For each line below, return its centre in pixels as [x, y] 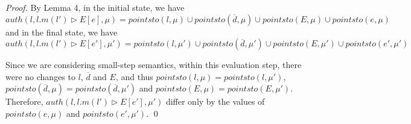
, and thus [134, 76]
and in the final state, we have [62, 32]
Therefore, [24, 101]
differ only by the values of [215, 101]
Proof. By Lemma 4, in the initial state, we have [95, 7]
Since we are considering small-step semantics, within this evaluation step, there [154, 65]
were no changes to [40, 76]
